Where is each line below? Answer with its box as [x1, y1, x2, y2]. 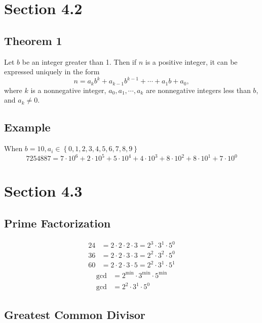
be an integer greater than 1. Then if [22, 56, 137, 67]
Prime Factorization [4, 215, 111, 230]
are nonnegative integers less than [145, 84, 251, 95]
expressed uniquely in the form [4, 66, 100, 77]
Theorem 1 [4, 32, 62, 48]
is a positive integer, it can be [145, 56, 238, 67]
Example [4, 119, 51, 135]
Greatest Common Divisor [4, 306, 145, 322]
